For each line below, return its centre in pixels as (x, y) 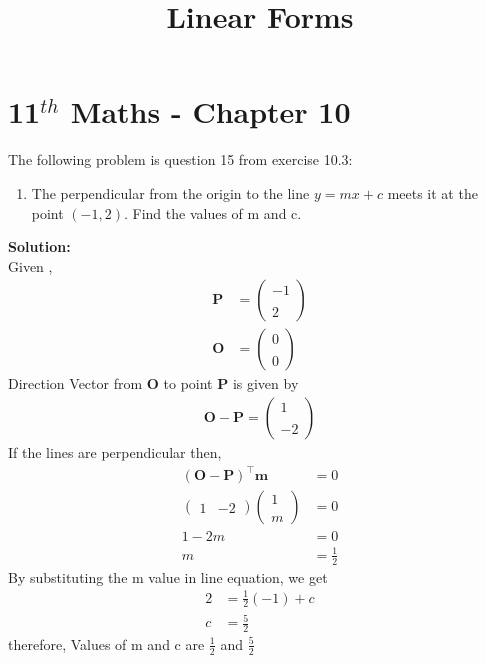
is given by (265, 383)
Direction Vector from (75, 383)
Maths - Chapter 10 (210, 111)
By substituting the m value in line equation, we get (168, 576)
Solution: (39, 246)
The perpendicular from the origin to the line (170, 192)
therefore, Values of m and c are (106, 643)
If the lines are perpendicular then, (115, 451)
